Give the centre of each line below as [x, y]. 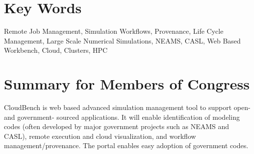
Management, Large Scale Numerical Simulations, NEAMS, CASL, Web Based [122, 40]
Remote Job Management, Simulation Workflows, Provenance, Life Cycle [114, 31]
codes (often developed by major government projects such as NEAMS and [117, 126]
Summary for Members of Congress [127, 84]
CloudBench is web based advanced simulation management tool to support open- [127, 107]
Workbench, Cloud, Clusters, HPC [56, 50]
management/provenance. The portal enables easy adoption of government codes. [126, 145]
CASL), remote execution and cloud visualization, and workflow [100, 136]
